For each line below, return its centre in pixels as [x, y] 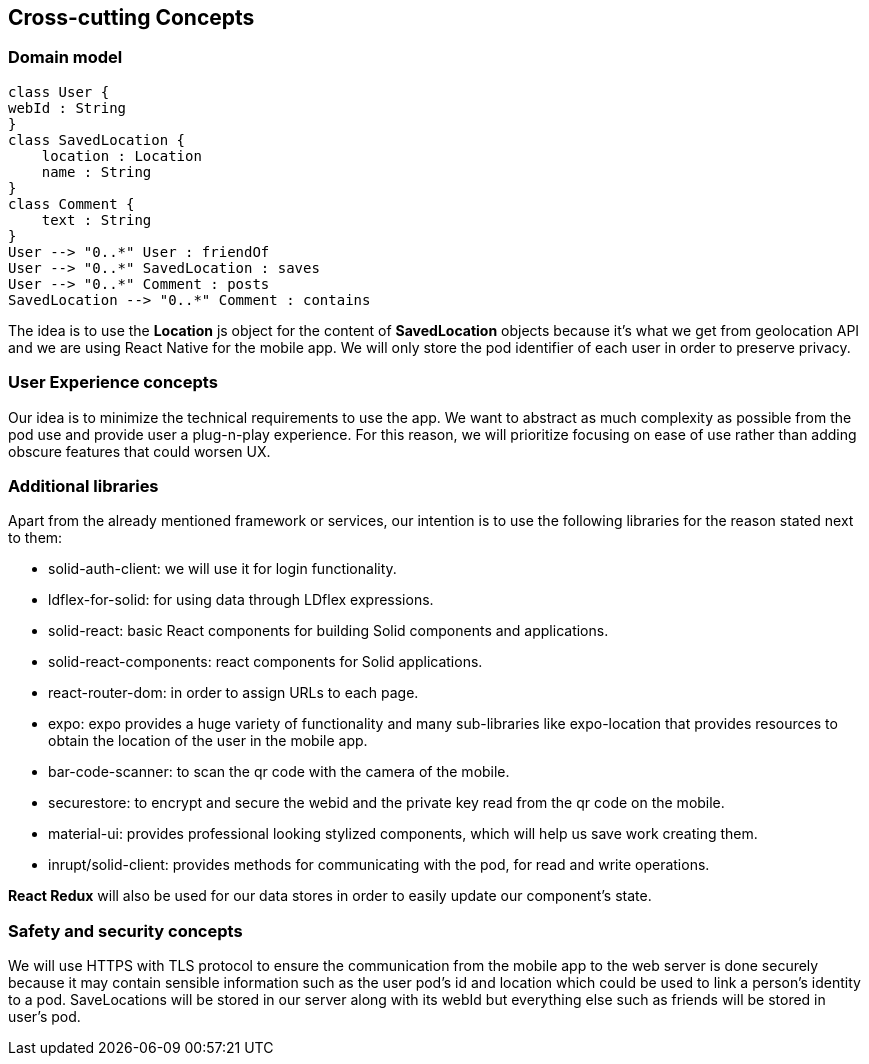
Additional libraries [83, 485]
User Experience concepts [113, 382]
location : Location [121, 155]
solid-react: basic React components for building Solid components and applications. [328, 631]
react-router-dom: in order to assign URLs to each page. [233, 693]
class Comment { [71, 203]
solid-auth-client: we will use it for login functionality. [222, 569]
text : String [96, 219]
